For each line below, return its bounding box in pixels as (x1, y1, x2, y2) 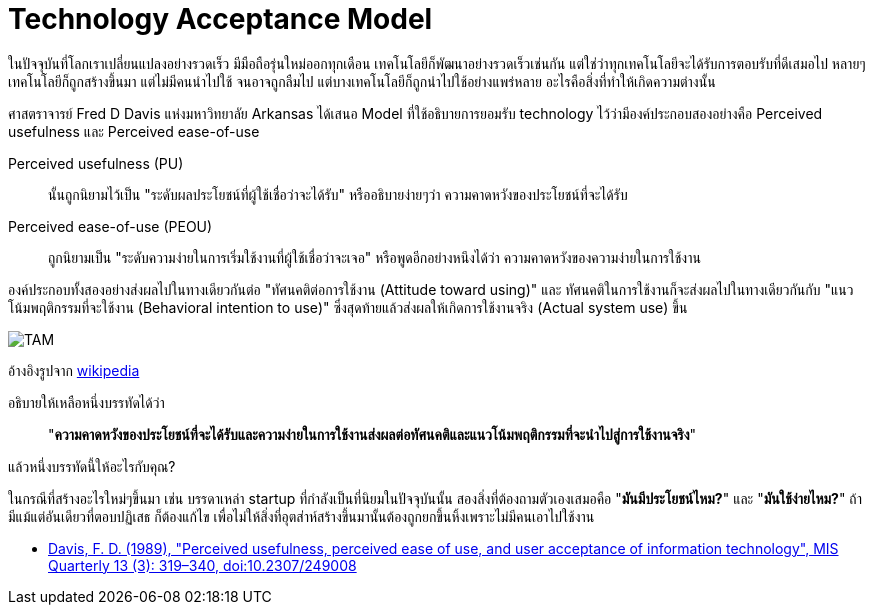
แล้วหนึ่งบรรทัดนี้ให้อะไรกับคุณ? (8, 457, 176, 475)
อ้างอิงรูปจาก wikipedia (8, 361, 140, 379)
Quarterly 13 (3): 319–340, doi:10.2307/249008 (48, 556, 357, 574)
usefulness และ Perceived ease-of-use (8, 122, 260, 140)
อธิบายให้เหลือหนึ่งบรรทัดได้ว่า (8, 393, 165, 411)
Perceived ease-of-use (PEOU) (8, 217, 213, 235)
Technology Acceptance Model (8, 2, 433, 36)
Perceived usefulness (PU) (8, 154, 184, 172)
